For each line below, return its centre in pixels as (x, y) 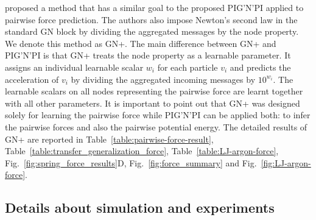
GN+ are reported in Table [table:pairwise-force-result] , (109, 139)
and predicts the (260, 67)
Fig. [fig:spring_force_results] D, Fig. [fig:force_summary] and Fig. (131, 162)
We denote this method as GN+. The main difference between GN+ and (141, 43)
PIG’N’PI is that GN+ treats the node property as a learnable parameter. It (148, 55)
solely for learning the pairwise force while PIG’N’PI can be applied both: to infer (158, 115)
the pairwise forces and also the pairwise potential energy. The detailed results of (156, 126)
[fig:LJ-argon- (286, 162)
